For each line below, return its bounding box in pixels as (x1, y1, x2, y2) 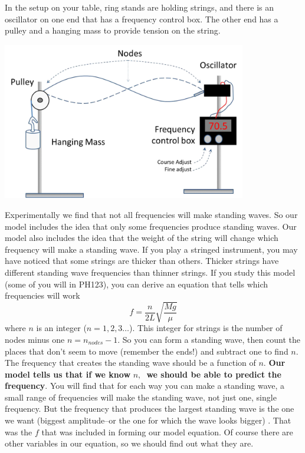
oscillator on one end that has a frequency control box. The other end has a (5, 12, 278, 25)
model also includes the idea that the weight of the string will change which (5, 232, 278, 244)
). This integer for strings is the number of (129, 322, 283, 334)
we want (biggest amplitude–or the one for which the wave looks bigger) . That (5, 414, 291, 426)
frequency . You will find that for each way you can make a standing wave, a (5, 379, 285, 392)
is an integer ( (36, 322, 87, 334)
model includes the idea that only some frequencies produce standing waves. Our (5, 220, 297, 232)
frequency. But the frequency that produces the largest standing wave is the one (5, 402, 294, 415)
